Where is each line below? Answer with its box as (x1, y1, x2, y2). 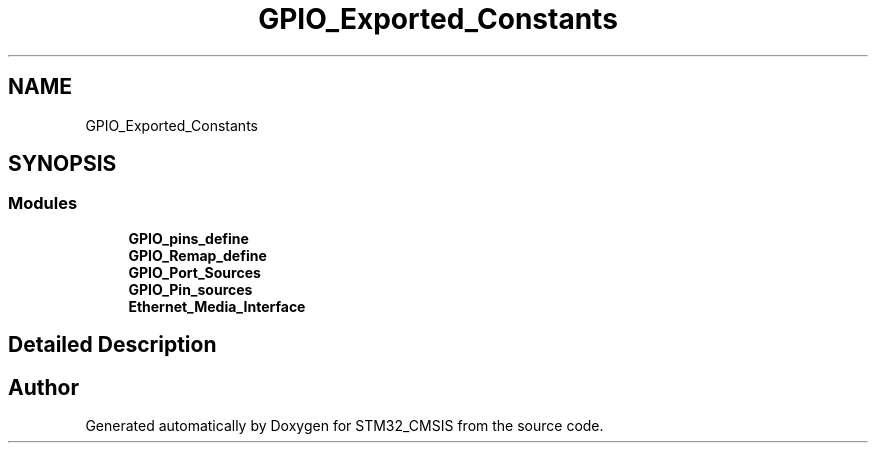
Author (8, 374, 79, 400)
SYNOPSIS (8, 151, 117, 177)
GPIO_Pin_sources (128, 280, 253, 298)
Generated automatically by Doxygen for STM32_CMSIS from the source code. (85, 417, 604, 435)
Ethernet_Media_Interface (128, 297, 306, 315)
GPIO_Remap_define (128, 246, 267, 264)
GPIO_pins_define (128, 229, 249, 247)
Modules (8, 193, 78, 214)
